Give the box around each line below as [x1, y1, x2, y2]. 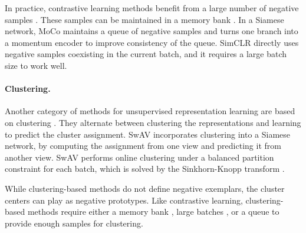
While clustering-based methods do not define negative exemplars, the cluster [5, 182, 285, 194]
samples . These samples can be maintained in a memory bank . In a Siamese [5, 13, 284, 25]
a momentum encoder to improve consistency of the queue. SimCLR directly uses [5, 36, 299, 48]
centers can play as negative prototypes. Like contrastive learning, [5, 194, 243, 206]
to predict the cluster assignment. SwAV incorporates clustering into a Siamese [5, 128, 291, 140]
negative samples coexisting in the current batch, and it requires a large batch [5, 48, 287, 60]
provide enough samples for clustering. [5, 217, 143, 229]
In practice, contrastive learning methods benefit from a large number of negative [5, 2, 299, 14]
